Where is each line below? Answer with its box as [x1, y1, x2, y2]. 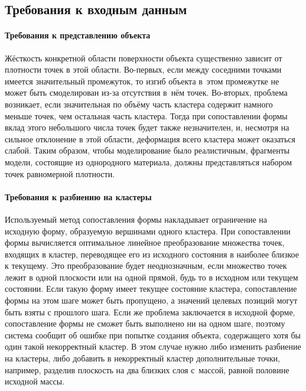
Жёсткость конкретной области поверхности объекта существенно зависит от [5, 51, 282, 64]
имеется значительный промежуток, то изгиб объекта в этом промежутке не [5, 74, 279, 87]
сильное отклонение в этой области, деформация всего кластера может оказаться [5, 132, 295, 145]
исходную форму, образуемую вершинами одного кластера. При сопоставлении [5, 224, 291, 237]
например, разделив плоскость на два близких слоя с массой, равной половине [5, 363, 289, 376]
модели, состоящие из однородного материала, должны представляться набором [5, 155, 292, 168]
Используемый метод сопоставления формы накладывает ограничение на [5, 213, 267, 225]
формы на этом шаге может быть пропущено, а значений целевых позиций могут [5, 294, 298, 307]
